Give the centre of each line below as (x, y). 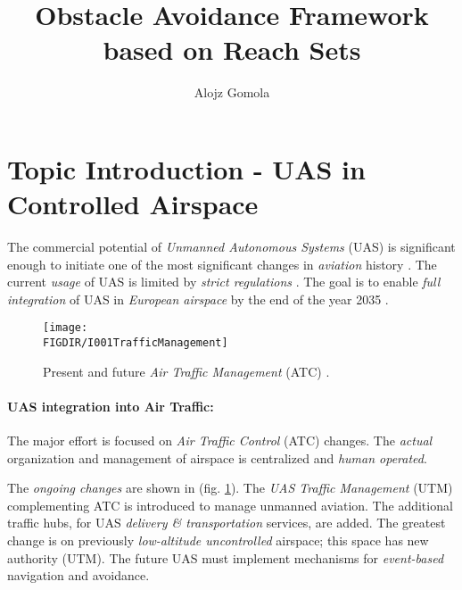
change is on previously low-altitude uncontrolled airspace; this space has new (218, 540)
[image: (66, 328)
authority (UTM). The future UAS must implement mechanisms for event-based (226, 557)
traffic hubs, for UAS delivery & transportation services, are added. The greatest (227, 523)
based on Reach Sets (232, 50)
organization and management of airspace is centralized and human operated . (217, 457)
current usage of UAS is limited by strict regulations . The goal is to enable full (224, 282)
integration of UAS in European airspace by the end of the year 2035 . (198, 299)
